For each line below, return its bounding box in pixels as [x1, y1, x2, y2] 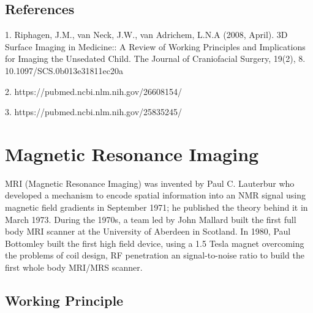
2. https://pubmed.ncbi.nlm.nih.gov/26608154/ [5, 85, 183, 97]
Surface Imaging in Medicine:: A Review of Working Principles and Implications [5, 40, 306, 53]
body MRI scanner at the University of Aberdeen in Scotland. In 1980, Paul [5, 225, 291, 238]
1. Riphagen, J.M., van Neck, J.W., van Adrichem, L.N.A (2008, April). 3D [5, 28, 288, 41]
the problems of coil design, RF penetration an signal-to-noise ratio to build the [5, 249, 304, 262]
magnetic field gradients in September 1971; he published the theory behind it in [5, 201, 308, 214]
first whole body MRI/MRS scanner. [5, 261, 143, 274]
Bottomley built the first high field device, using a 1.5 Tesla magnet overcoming [5, 236, 304, 249]
